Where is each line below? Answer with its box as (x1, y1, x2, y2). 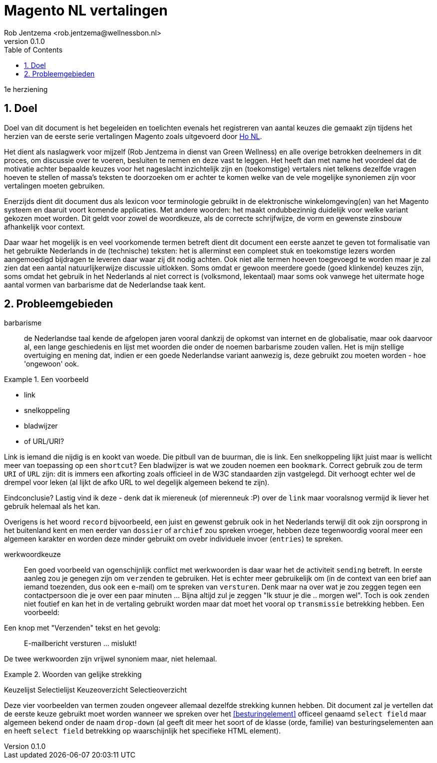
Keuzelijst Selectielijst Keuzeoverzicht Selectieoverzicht (4, 685, 187, 694)
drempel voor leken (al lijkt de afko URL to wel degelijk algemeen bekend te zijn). (4, 478, 270, 487)
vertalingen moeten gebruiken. (4, 181, 105, 190)
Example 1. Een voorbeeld (4, 375, 89, 384)
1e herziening (4, 84, 48, 93)
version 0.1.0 (4, 36, 45, 45)
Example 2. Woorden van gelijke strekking (4, 670, 142, 679)
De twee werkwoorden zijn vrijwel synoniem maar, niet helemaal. (4, 654, 217, 663)
